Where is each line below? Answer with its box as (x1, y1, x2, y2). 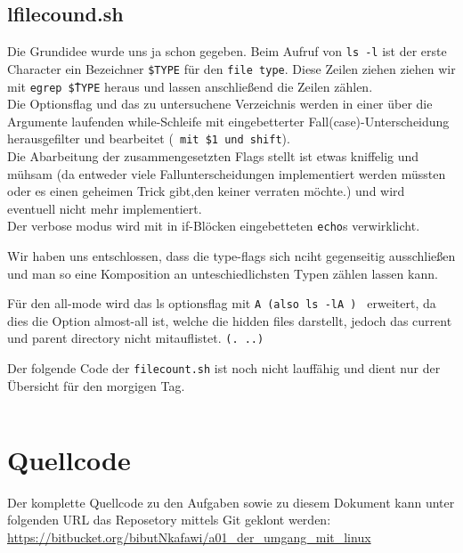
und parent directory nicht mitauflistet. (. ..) (7, 329, 264, 347)
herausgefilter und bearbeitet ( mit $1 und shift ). (7, 129, 290, 148)
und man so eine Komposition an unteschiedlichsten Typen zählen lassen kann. (7, 264, 438, 282)
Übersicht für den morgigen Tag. (7, 376, 185, 394)
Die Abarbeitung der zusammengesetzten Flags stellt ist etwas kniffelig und (7, 147, 419, 166)
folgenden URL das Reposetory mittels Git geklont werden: (7, 510, 331, 529)
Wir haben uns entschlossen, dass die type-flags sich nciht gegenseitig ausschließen (7, 247, 456, 265)
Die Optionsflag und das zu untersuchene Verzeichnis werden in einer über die (7, 94, 433, 113)
